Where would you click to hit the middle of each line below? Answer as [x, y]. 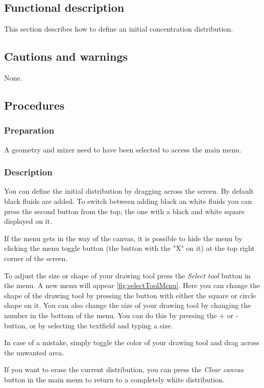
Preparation [29, 130]
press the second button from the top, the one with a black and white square [124, 211]
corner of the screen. [36, 258]
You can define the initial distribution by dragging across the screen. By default [129, 191]
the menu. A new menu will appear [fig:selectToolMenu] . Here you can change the [132, 285]
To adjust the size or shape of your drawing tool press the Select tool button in [127, 275]
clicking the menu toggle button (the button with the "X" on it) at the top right [129, 248]
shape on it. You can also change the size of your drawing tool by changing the [128, 305]
